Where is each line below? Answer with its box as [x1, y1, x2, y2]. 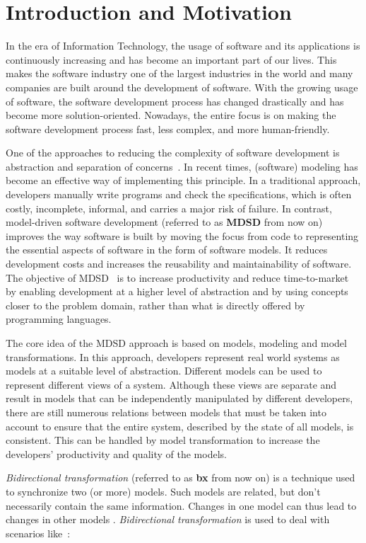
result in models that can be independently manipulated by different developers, [6, 391, 353, 406]
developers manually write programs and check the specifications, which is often [6, 187, 352, 202]
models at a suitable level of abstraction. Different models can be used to [6, 363, 322, 378]
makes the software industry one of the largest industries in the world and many [6, 66, 353, 81]
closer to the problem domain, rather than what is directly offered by [6, 297, 305, 312]
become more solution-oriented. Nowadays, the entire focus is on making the [6, 108, 336, 122]
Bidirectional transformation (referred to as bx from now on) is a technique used [6, 470, 355, 485]
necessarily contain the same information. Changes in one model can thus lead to [6, 498, 357, 513]
